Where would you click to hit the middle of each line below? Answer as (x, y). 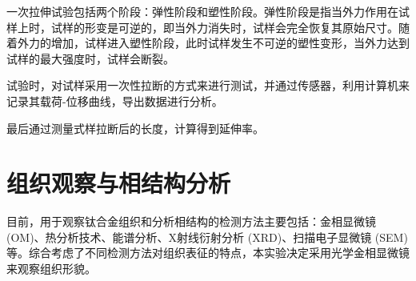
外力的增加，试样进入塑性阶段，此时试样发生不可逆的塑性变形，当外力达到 (213, 43)
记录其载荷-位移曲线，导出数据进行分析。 (115, 100)
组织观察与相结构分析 (119, 183)
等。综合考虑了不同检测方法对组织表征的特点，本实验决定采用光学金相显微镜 (208, 253)
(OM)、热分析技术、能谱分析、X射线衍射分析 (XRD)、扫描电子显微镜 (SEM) (207, 237)
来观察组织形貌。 (51, 269)
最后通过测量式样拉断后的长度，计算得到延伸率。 (135, 128)
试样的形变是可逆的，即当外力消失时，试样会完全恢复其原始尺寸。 (224, 27)
